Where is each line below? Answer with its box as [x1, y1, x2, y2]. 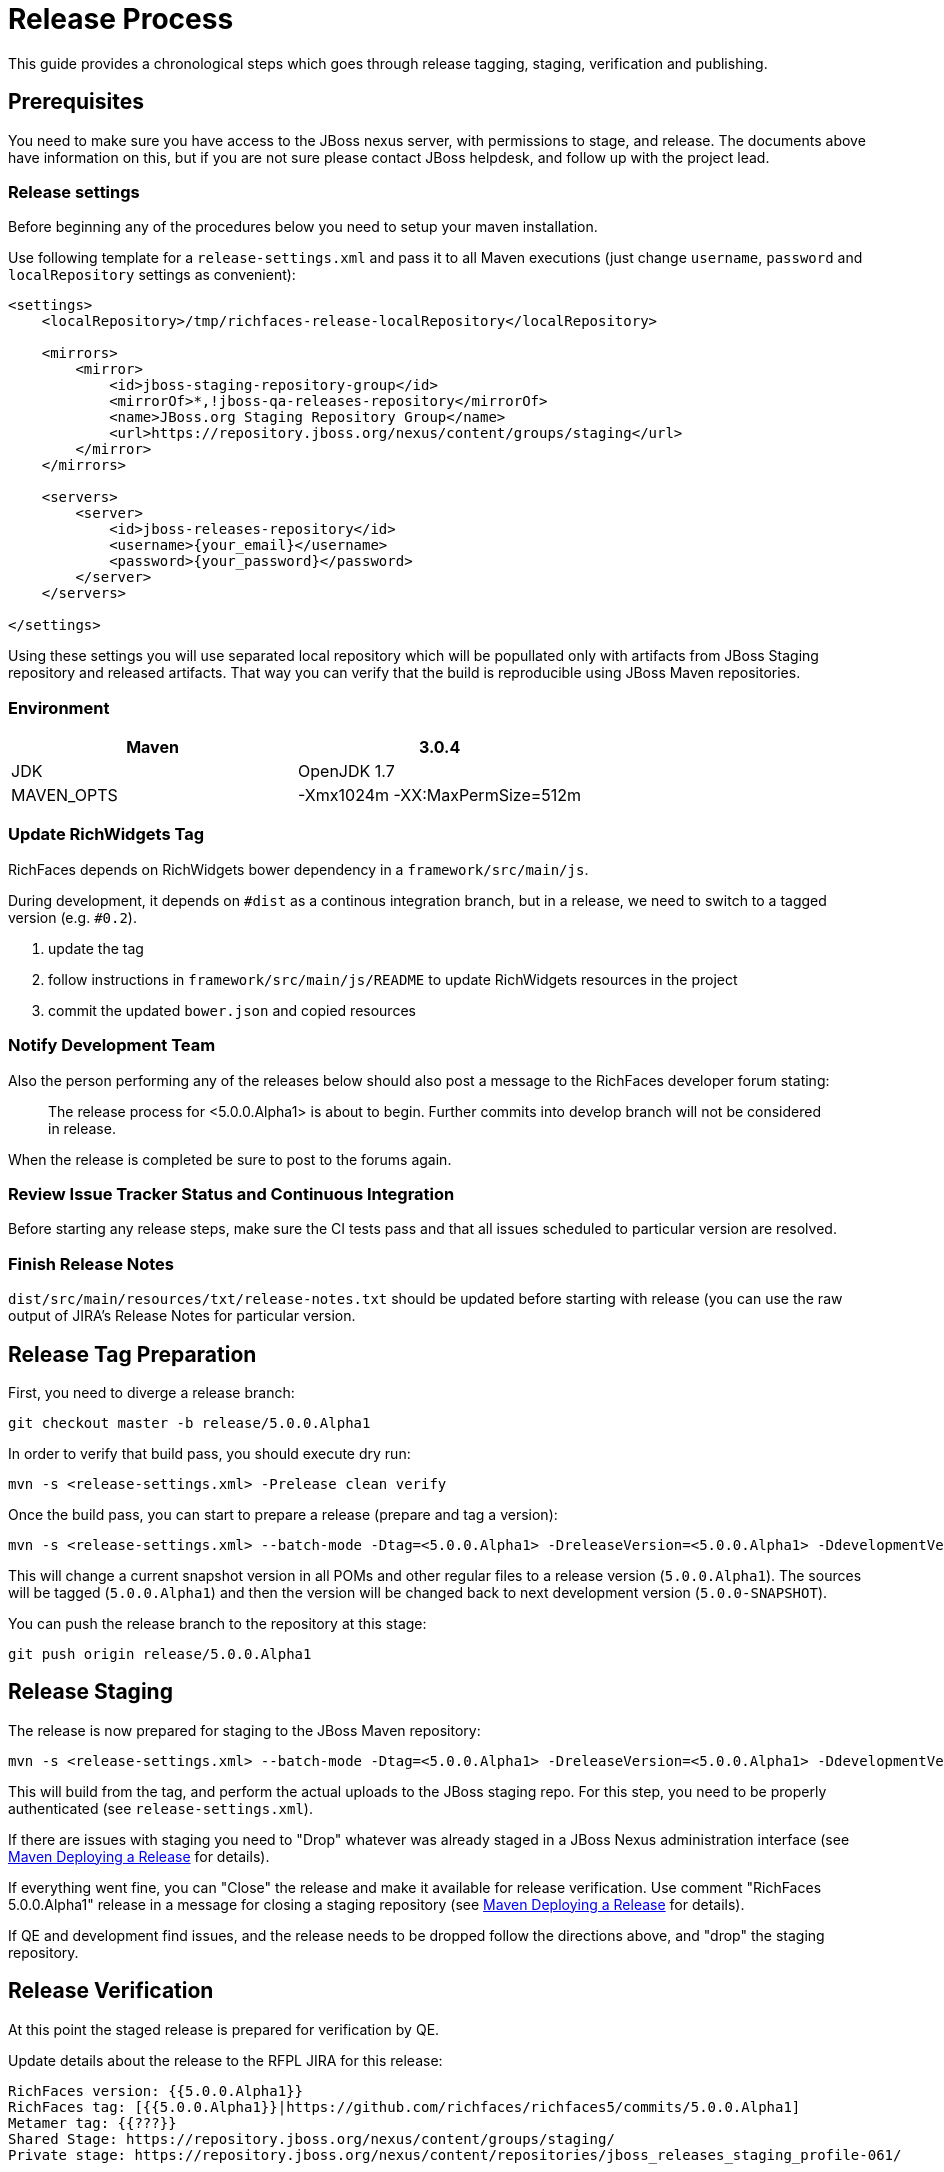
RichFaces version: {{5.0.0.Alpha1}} [8, 2082, 304, 2099]
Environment [8, 697, 110, 718]
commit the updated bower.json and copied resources [48, 1001, 416, 1019]
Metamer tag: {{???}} [8, 2114, 177, 2131]
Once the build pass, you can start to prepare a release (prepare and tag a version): [8, 1505, 558, 1523]
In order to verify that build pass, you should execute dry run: [8, 1444, 411, 1462]
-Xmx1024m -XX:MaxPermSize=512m [298, 785, 582, 806]
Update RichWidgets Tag [8, 824, 204, 845]
